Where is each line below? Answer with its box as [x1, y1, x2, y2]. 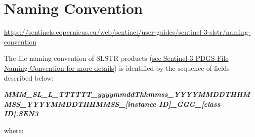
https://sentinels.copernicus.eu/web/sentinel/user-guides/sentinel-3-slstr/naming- [4, 27, 251, 37]
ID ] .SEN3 [4, 108, 39, 119]
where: [4, 125, 24, 135]
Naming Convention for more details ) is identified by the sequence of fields [4, 62, 230, 73]
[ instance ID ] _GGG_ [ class [125, 98, 220, 109]
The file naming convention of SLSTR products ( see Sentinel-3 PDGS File [4, 53, 229, 63]
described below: [4, 72, 54, 83]
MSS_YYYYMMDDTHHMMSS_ [4, 98, 126, 109]
